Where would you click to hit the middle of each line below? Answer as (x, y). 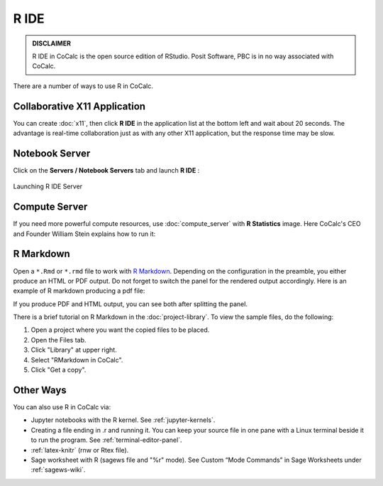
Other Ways (40, 390)
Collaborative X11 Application (79, 106)
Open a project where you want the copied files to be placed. (120, 330)
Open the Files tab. (59, 340)
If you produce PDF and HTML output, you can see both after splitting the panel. (131, 304)
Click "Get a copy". (59, 370)
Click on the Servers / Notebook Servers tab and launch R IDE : (106, 170)
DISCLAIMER (51, 43)
